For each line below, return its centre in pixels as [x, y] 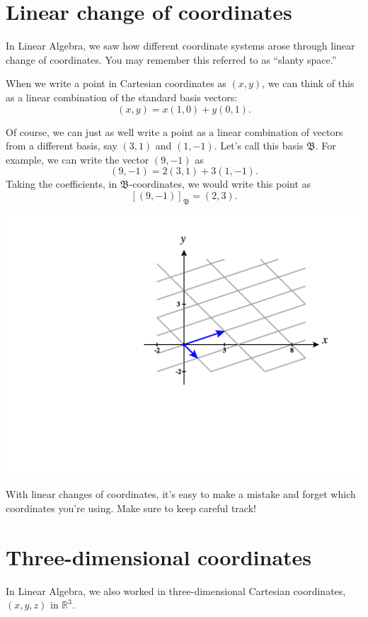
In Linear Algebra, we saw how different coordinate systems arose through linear [180, 46]
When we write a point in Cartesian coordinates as [116, 83]
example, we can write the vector [77, 159]
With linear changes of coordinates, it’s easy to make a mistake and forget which [181, 494]
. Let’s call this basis [259, 146]
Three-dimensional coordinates [159, 556]
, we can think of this [308, 83]
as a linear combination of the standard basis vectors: [122, 97]
